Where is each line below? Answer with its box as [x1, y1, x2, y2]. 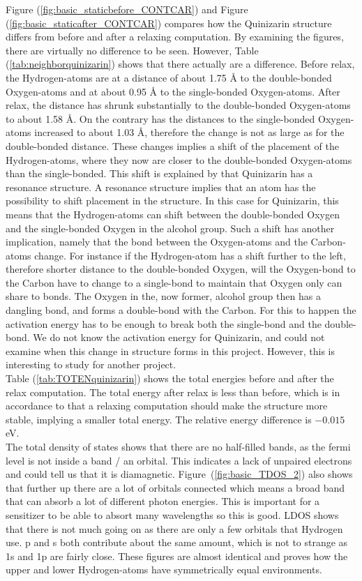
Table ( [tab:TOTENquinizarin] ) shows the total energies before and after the [6, 371, 334, 386]
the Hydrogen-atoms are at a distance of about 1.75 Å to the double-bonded [6, 70, 332, 84]
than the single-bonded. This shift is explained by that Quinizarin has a [6, 166, 313, 181]
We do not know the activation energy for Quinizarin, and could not [33, 330, 325, 345]
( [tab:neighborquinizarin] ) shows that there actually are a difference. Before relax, [6, 56, 355, 71]
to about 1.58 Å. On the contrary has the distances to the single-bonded [6, 111, 315, 126]
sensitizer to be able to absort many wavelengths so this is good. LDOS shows [6, 507, 339, 522]
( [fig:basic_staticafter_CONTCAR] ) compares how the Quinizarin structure [6, 15, 332, 30]
